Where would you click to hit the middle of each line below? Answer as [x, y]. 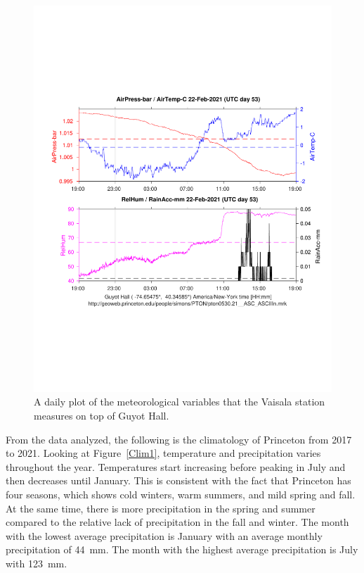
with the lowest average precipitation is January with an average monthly [164, 535]
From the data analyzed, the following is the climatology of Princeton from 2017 [179, 439]
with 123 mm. [37, 563]
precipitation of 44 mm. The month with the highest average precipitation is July [182, 549]
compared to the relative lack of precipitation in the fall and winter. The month [177, 522]
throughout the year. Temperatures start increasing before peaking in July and [176, 466]
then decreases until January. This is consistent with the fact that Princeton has [178, 480]
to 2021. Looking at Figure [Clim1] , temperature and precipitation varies [163, 453]
